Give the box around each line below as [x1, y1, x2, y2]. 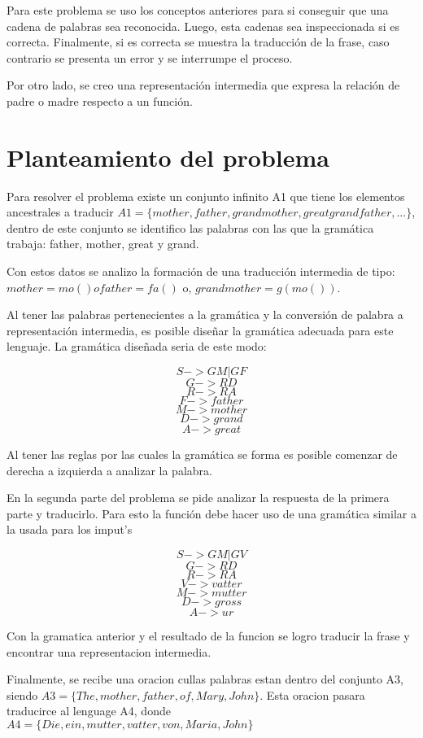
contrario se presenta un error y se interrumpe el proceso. [7, 49, 293, 66]
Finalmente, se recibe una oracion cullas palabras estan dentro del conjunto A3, [7, 670, 403, 688]
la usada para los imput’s [7, 521, 133, 538]
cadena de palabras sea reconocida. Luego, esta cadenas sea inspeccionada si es [7, 17, 400, 34]
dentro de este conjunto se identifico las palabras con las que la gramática [7, 219, 374, 236]
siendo [7, 686, 38, 703]
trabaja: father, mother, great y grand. [7, 235, 199, 252]
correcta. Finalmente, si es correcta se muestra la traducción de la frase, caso [7, 33, 390, 50]
